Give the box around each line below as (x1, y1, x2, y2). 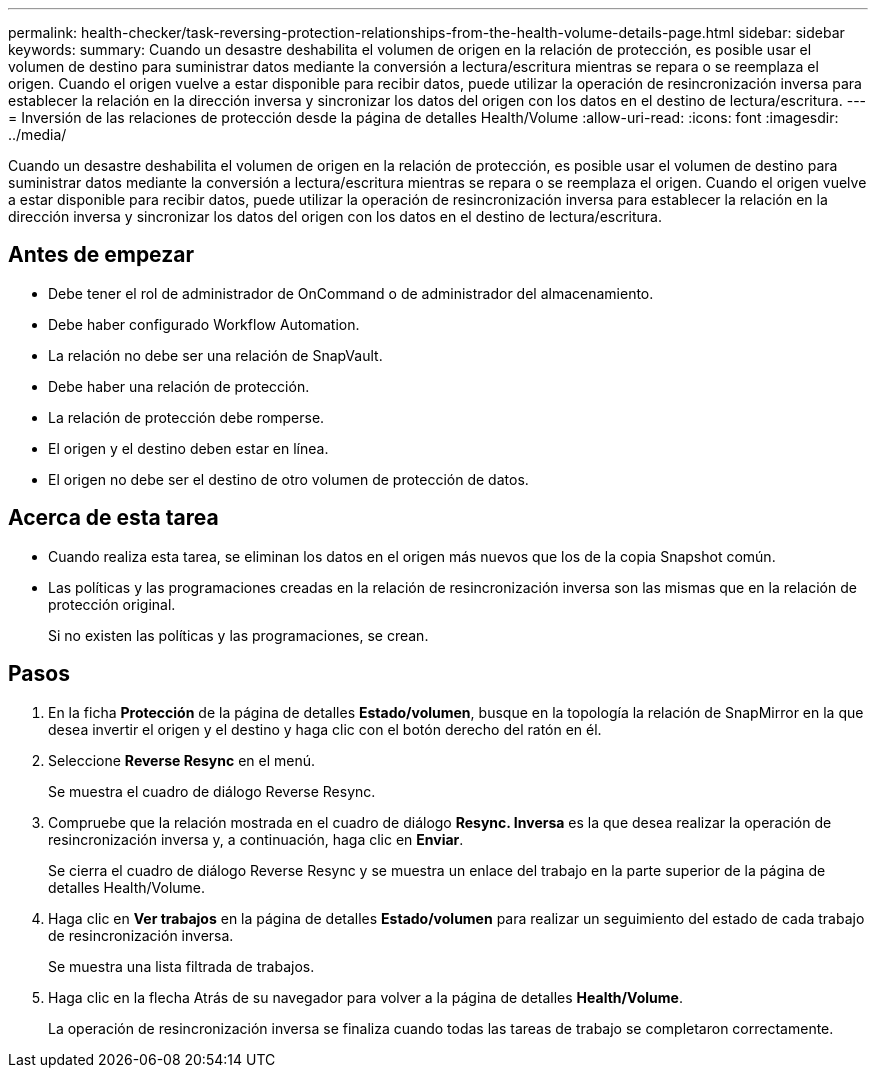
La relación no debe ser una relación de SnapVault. (48, 346, 383, 364)
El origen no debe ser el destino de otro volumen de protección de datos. (48, 470, 529, 488)
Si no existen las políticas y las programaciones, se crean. (48, 626, 429, 644)
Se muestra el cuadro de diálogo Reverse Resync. (48, 782, 376, 800)
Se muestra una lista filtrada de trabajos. (48, 957, 315, 975)
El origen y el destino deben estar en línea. (48, 439, 329, 457)
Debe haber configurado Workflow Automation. (48, 315, 360, 333)
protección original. (48, 595, 176, 613)
